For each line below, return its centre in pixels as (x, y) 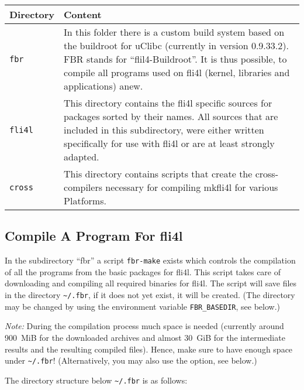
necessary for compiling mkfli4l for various (192, 187)
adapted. (82, 157)
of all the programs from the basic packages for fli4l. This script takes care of (143, 271)
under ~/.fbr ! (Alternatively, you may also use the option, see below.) (131, 360)
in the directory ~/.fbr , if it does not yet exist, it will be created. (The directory (150, 295)
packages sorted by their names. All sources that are (171, 116)
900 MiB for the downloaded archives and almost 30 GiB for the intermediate (145, 337)
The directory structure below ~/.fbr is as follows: (96, 380)
